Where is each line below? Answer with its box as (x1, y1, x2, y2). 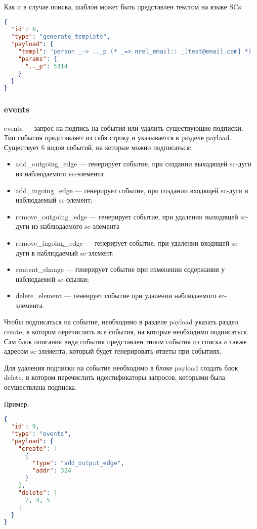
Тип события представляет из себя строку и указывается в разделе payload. (4, 132, 232, 143)
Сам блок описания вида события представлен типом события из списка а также (4, 336, 247, 346)
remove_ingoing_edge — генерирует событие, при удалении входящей (15, 237, 229, 248)
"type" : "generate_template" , (11, 33, 110, 41)
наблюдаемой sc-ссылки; (15, 273, 89, 284)
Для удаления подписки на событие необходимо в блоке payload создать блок (4, 362, 238, 372)
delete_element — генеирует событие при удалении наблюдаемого (15, 290, 216, 301)
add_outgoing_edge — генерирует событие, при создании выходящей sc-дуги (15, 159, 252, 169)
